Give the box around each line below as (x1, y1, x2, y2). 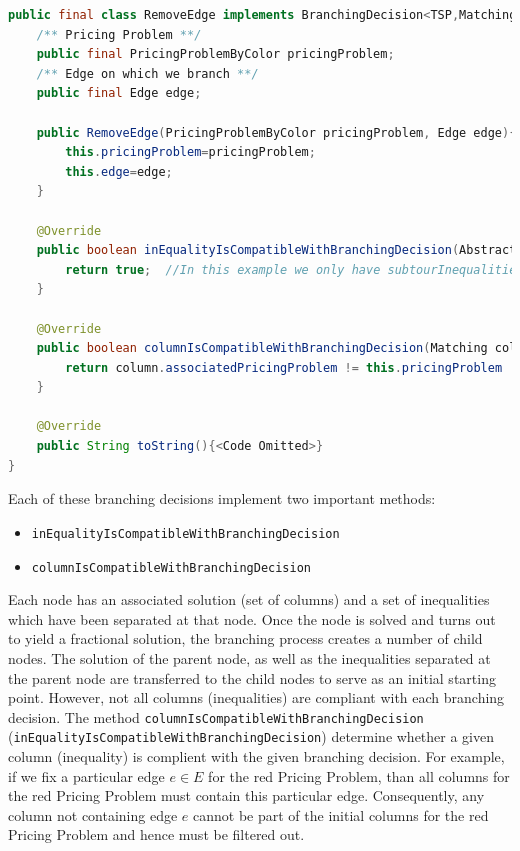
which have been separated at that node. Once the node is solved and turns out (8, 608, 496, 629)
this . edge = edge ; (65, 164, 173, 179)
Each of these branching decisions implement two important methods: (8, 488, 436, 509)
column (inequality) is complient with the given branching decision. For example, (8, 746, 505, 767)
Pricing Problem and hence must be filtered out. (8, 824, 305, 845)
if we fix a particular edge (8, 765, 165, 786)
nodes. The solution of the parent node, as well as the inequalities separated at (8, 647, 491, 668)
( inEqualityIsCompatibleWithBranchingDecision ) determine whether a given (8, 726, 495, 747)
